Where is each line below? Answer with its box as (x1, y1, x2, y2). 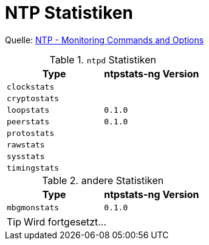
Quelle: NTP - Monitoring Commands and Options (5, 34, 204, 45)
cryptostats (7, 93, 60, 103)
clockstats (7, 82, 55, 91)
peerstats (7, 116, 50, 126)
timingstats (7, 163, 60, 172)
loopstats (7, 105, 50, 115)
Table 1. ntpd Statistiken (49, 53, 156, 66)
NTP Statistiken (5, 2, 133, 23)
